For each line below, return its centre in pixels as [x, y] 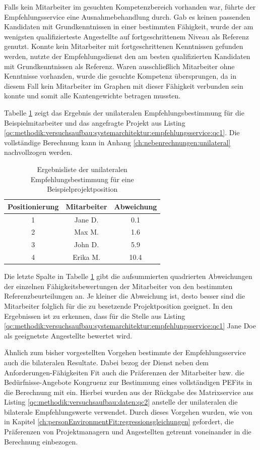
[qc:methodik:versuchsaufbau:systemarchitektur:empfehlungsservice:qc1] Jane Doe [130, 326]
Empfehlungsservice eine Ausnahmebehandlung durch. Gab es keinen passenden [127, 16]
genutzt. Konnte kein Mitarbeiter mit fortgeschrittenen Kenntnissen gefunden [124, 46]
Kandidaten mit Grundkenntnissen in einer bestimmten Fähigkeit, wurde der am [129, 26]
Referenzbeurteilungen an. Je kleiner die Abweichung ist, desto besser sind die [125, 296]
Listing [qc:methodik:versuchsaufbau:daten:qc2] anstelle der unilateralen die [121, 402]
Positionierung [33, 206]
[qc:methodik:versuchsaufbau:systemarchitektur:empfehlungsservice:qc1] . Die [122, 132]
